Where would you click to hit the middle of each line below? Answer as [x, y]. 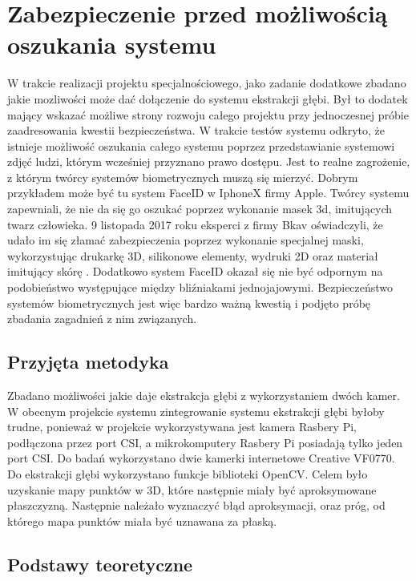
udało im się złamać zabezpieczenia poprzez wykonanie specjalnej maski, [186, 240]
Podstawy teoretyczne [100, 564]
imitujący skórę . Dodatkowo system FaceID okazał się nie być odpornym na [195, 271]
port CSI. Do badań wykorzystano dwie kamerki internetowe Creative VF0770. [201, 458]
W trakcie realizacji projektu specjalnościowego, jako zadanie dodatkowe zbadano [207, 83]
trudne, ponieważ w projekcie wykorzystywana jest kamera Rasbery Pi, [182, 427]
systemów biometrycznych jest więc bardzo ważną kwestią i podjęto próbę [189, 303]
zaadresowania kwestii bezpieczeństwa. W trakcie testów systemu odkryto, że [196, 130]
